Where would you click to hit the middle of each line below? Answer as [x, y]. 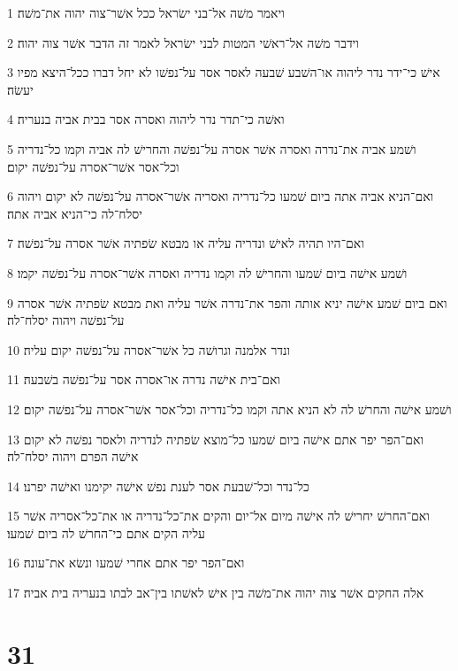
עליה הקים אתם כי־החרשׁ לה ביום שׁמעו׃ [106, 532]
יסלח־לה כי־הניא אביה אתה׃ [75, 213]
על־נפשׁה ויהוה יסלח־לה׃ [66, 320]
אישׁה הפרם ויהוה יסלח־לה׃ [73, 456]
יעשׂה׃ [20, 89]
